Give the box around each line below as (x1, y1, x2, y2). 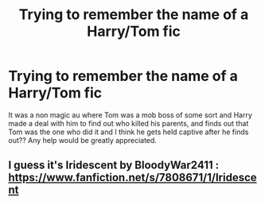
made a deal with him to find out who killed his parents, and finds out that (8, 118, 249, 128)
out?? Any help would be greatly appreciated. (8, 135, 158, 144)
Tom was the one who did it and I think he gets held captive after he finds (8, 127, 249, 137)
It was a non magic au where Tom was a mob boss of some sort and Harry (8, 110, 252, 120)
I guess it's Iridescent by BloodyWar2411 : (8, 159, 220, 172)
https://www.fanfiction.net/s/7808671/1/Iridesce (8, 171, 257, 184)
